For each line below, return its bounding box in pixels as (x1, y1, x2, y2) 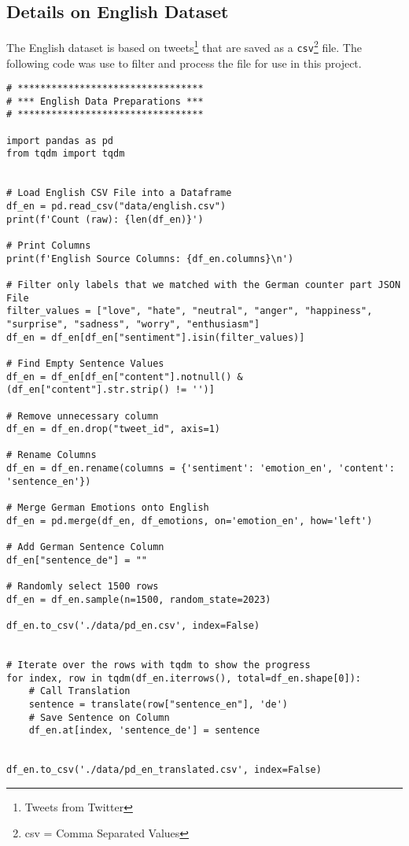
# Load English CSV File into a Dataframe (6, 187, 232, 199)
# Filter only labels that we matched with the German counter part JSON (6, 279, 401, 290)
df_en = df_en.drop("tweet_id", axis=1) (6, 423, 221, 435)
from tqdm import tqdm (6, 148, 125, 160)
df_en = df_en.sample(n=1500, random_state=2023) (6, 593, 271, 605)
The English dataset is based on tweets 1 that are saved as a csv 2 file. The (6, 37, 362, 55)
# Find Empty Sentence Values (6, 357, 164, 369)
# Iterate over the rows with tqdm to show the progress (6, 659, 311, 671)
